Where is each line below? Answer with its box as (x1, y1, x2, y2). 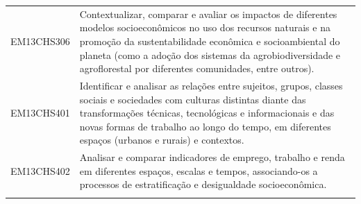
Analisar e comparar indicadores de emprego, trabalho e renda (79, 150, 345, 164)
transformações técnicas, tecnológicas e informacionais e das (79, 105, 335, 120)
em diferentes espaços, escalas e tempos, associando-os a (79, 163, 318, 178)
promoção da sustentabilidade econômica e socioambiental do (79, 33, 340, 48)
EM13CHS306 (10, 33, 70, 48)
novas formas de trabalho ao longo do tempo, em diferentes (79, 119, 331, 133)
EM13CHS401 (10, 105, 70, 120)
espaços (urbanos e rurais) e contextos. (79, 133, 244, 147)
